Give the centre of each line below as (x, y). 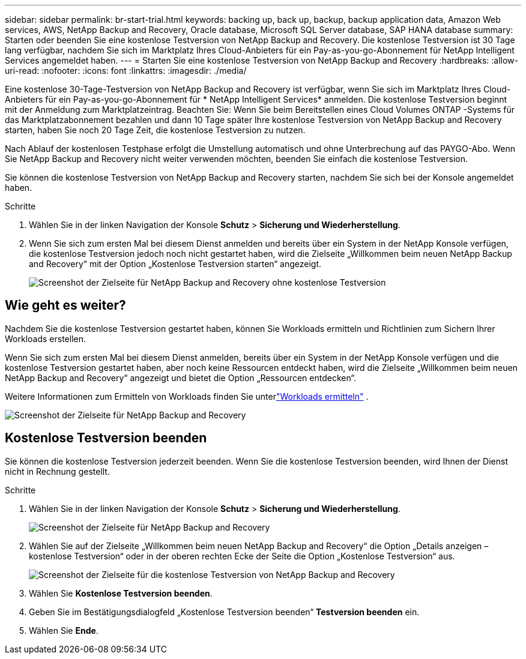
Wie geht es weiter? (65, 305)
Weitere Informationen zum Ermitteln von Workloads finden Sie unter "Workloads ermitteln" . (187, 396)
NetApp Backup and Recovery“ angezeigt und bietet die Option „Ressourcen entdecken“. (181, 378)
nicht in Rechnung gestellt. (57, 471)
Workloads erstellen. (46, 339)
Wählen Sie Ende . (64, 630)
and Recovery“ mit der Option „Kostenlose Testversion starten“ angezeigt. (175, 264)
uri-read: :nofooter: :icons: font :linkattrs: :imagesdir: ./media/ (126, 71)
